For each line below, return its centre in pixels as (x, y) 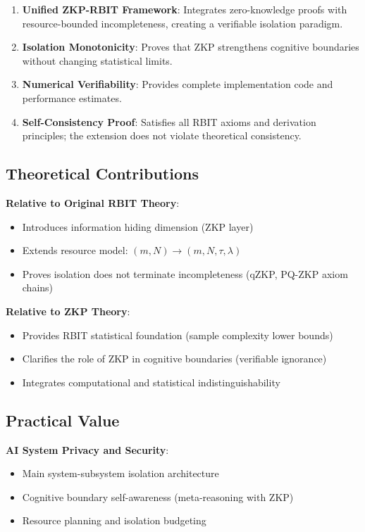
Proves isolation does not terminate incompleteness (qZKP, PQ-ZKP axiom (185, 273)
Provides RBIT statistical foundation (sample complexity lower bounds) (178, 335)
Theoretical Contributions (102, 173)
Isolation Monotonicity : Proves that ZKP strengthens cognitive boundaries (191, 47)
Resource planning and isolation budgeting (114, 520)
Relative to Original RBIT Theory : (93, 202)
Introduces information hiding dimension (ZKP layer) (138, 226)
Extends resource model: (75, 250)
